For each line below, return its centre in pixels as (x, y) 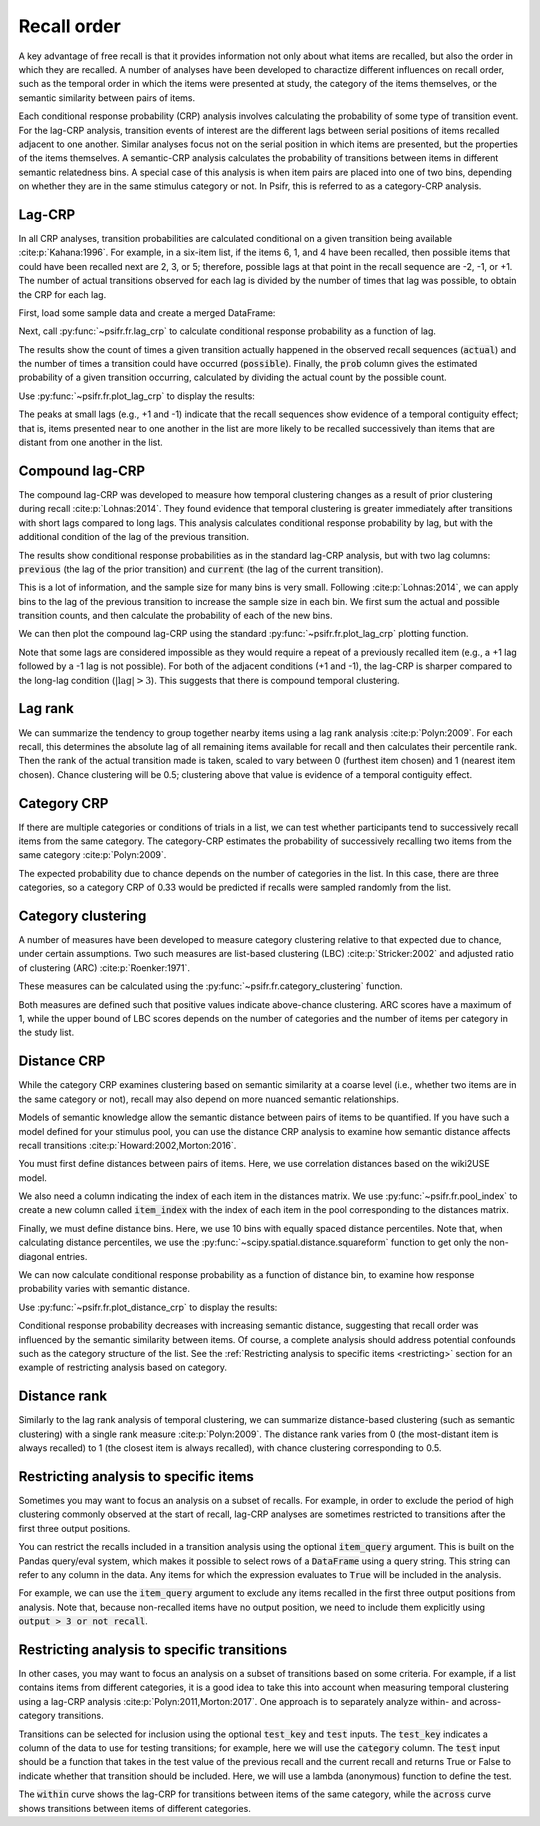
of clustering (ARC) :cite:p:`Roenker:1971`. (104, 967)
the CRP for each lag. (62, 294)
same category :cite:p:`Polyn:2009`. (92, 855)
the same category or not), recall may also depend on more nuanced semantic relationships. (208, 1099)
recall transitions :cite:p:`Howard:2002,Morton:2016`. (127, 1145)
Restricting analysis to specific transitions (153, 1649)
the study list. (46, 1032)
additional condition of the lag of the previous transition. (134, 537)
